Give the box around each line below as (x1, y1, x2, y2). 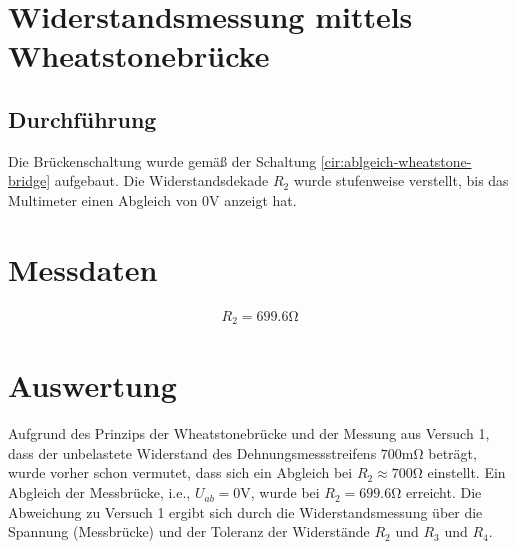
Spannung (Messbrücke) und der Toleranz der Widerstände (8, 521, 370, 542)
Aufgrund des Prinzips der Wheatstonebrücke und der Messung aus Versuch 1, (8, 423, 490, 444)
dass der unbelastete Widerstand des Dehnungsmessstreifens (8, 442, 377, 463)
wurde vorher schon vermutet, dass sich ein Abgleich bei (8, 462, 353, 483)
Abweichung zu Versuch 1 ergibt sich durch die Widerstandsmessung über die (8, 501, 483, 522)
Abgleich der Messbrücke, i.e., (8, 482, 191, 503)
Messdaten (8, 248, 158, 289)
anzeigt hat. (224, 189, 297, 210)
